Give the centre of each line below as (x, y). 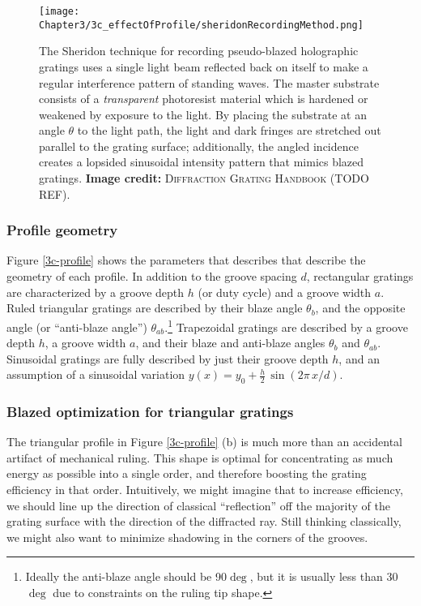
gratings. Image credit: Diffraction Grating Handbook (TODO (204, 178)
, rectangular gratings (360, 276)
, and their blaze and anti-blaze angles (230, 343)
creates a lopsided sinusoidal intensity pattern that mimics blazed (202, 162)
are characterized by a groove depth (96, 292)
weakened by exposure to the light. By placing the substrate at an (203, 114)
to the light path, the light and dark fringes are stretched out (229, 130)
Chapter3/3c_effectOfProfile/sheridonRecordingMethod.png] (201, 25)
